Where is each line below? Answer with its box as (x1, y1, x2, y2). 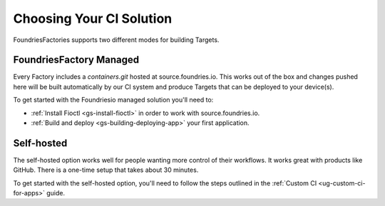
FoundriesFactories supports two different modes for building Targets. (13, 36, 220, 44)
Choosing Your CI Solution (13, 11, 173, 26)
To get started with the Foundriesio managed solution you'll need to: (13, 96, 214, 104)
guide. (46, 189, 66, 197)
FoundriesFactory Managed (13, 54, 140, 66)
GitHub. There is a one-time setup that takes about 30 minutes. (13, 166, 199, 174)
